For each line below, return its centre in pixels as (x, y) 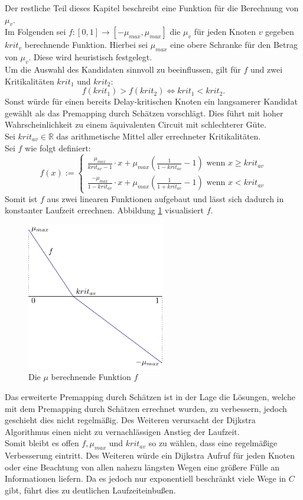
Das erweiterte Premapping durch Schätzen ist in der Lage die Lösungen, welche (150, 397)
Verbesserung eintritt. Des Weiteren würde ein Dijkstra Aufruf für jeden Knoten (150, 455)
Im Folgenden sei (35, 32)
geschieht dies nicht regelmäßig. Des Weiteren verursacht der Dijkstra (130, 420)
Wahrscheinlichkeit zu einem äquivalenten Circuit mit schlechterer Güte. (136, 124)
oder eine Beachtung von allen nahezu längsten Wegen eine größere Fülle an (142, 467)
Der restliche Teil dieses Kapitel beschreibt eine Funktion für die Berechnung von (152, 8)
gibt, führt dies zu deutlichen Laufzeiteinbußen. (90, 490)
